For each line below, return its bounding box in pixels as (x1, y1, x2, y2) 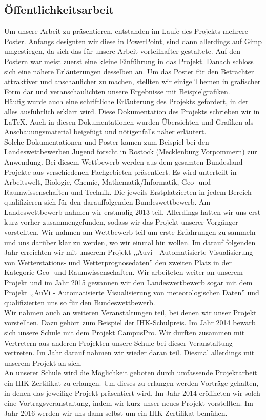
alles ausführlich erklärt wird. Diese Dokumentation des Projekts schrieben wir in (4, 106, 260, 116)
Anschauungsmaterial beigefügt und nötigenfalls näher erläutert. (4, 126, 207, 137)
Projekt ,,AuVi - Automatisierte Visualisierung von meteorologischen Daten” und (4, 287, 259, 297)
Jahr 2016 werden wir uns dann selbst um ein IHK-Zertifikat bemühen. (4, 407, 228, 418)
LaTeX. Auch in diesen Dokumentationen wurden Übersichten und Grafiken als (4, 116, 254, 127)
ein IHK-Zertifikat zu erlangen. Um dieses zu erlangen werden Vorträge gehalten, (4, 377, 259, 388)
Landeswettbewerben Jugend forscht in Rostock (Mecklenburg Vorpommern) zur (4, 146, 257, 157)
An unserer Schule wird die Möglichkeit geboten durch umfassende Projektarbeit (4, 367, 257, 378)
